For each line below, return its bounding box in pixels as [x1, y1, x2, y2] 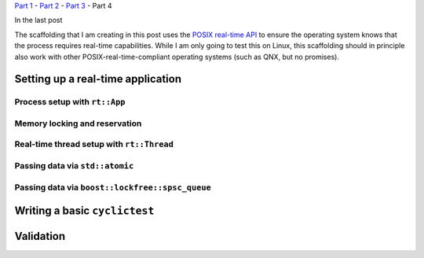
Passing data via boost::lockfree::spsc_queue [14, 182, 211, 193]
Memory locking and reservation [14, 118, 142, 129]
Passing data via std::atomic [14, 160, 134, 171]
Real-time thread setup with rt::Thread [14, 138, 174, 149]
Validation [14, 230, 66, 243]
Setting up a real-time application [14, 72, 182, 86]
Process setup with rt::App [14, 97, 126, 108]
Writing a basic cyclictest [14, 205, 155, 218]
